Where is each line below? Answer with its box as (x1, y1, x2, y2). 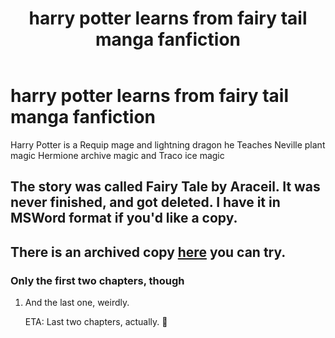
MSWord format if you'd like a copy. (10, 210, 238, 227)
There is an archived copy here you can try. (10, 243, 287, 261)
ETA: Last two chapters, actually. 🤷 (24, 316, 168, 328)
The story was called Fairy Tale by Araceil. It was (10, 178, 321, 196)
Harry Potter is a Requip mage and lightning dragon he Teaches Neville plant (10, 138, 326, 151)
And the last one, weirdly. (24, 297, 130, 309)
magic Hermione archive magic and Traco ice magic (10, 149, 225, 161)
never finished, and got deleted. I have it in (10, 194, 281, 211)
